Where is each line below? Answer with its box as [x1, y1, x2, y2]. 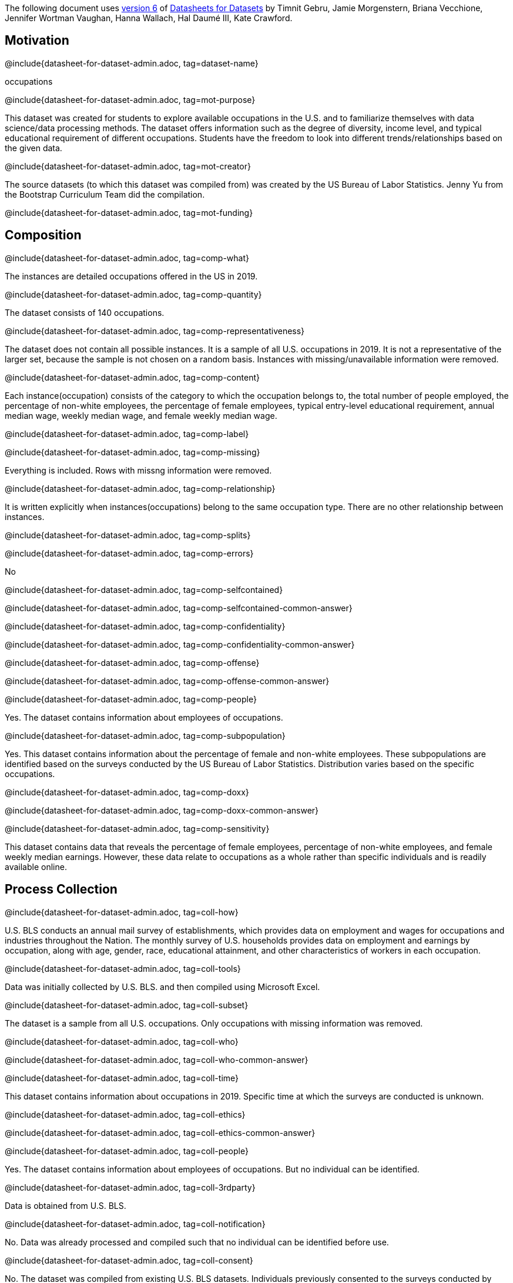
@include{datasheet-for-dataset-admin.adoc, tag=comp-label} [5, 428, 249, 439]
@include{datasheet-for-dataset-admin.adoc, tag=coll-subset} [5, 999, 249, 1010]
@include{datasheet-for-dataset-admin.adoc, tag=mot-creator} [5, 161, 251, 171]
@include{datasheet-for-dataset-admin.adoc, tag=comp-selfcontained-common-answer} [5, 602, 353, 613]
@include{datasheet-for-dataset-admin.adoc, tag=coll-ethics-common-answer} [5, 1127, 316, 1138]
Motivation [5, 33, 69, 48]
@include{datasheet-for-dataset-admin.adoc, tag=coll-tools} [5, 963, 241, 974]
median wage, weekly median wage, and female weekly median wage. [5, 410, 277, 421]
